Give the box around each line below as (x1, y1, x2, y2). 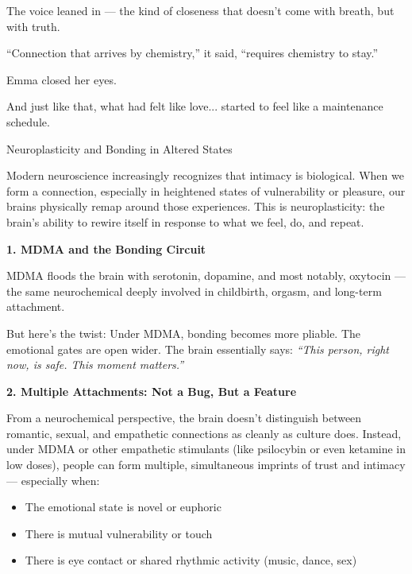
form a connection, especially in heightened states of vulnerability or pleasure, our (6, 182, 406, 199)
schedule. (6, 113, 50, 130)
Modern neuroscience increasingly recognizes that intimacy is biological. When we (6, 167, 404, 184)
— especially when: (6, 471, 100, 488)
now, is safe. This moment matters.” (6, 356, 184, 373)
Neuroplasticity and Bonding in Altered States (6, 140, 233, 157)
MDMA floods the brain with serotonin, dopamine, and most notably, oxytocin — (6, 267, 406, 284)
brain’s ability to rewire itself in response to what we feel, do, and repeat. (6, 213, 364, 230)
